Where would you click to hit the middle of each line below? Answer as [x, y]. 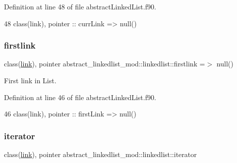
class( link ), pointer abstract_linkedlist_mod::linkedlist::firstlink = [105, 64]
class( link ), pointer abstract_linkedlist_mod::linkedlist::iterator [100, 154]
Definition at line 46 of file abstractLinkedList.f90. [80, 97]
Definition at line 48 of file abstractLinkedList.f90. [80, 6]
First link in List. [30, 80]
